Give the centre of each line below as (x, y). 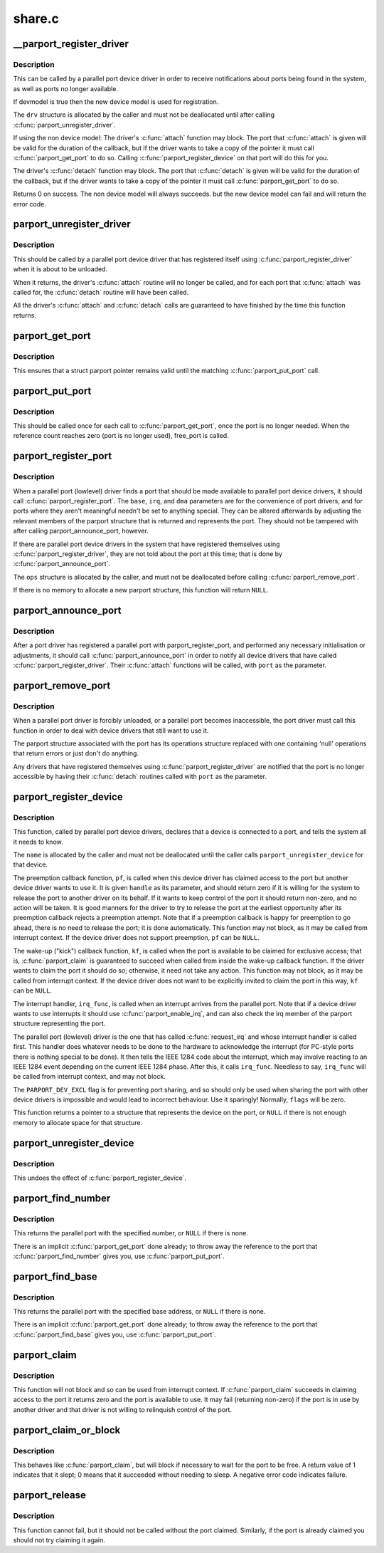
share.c (36, 19)
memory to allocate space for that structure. (78, 1122)
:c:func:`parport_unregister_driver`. (65, 125)
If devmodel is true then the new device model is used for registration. (116, 102)
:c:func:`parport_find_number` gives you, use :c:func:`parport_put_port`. (119, 1256)
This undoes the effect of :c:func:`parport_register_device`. (100, 1178)
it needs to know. (38, 842)
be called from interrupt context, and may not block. (90, 1077)
